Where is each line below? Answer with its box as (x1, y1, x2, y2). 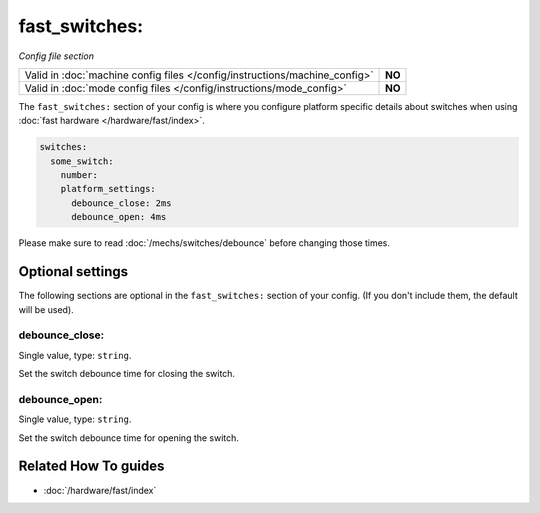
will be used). (18, 303, 74, 315)
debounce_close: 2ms (71, 197, 172, 209)
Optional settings (18, 263, 129, 280)
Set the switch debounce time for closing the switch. (18, 368, 235, 380)
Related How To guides (18, 458, 165, 475)
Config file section (18, 50, 95, 62)
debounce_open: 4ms (71, 211, 167, 223)
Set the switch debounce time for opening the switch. (18, 431, 240, 444)
